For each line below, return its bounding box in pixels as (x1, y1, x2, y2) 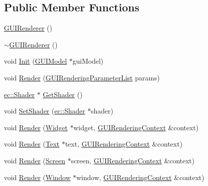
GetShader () (42, 89, 83, 99)
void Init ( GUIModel (4, 56, 67, 66)
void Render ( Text (4, 139, 60, 149)
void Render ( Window (4, 172, 71, 182)
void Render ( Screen (4, 155, 65, 165)
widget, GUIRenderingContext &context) (73, 122, 199, 132)
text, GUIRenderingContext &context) (65, 139, 183, 149)
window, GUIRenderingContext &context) (76, 172, 205, 182)
